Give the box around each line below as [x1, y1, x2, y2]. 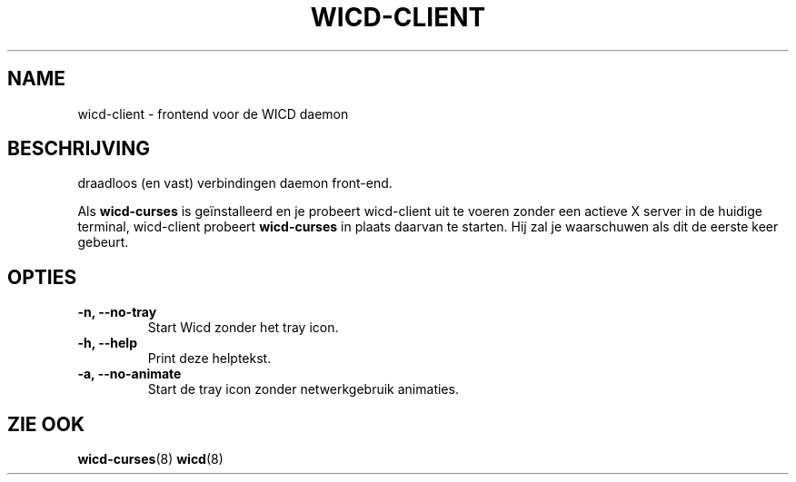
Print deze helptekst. [147, 350, 272, 367]
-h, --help [77, 335, 137, 351]
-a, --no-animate [77, 366, 182, 382]
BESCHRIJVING [7, 137, 150, 161]
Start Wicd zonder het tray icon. [147, 320, 339, 336]
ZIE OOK [7, 412, 85, 436]
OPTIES [7, 265, 77, 289]
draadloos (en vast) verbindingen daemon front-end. [77, 175, 393, 192]
